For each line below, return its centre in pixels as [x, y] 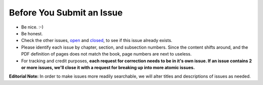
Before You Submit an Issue [66, 13]
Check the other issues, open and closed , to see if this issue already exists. [97, 41]
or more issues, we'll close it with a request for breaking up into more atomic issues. [108, 67]
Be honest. [32, 33]
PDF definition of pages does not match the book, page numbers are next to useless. [106, 54]
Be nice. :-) [32, 27]
